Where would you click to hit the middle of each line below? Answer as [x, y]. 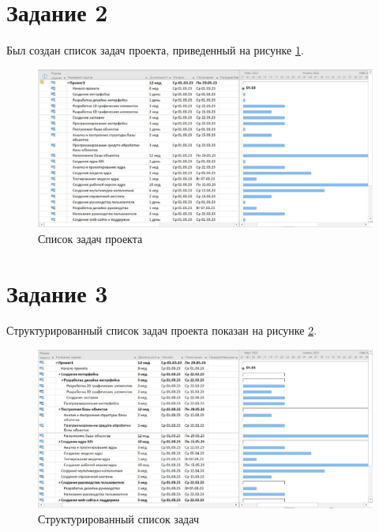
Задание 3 [57, 292]
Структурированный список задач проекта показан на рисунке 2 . [162, 330]
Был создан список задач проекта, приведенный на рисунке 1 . [155, 50]
